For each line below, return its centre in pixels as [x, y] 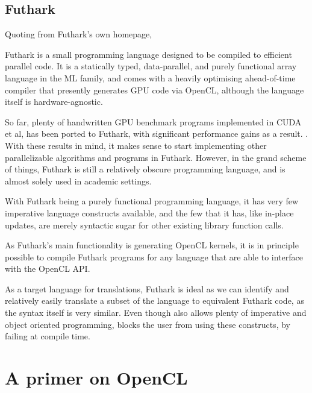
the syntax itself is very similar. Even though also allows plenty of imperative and [156, 313]
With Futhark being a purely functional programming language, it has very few [152, 201]
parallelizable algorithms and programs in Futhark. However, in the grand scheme [156, 157]
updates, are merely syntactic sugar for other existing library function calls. [144, 225]
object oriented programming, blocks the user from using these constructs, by [148, 324]
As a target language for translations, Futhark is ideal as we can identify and [147, 288]
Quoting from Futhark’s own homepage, [79, 34]
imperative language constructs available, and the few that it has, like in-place [149, 212]
